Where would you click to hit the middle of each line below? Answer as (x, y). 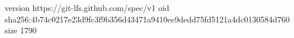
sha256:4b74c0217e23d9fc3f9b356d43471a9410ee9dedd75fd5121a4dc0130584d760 (147, 19)
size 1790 (21, 30)
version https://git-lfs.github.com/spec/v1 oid (87, 7)
